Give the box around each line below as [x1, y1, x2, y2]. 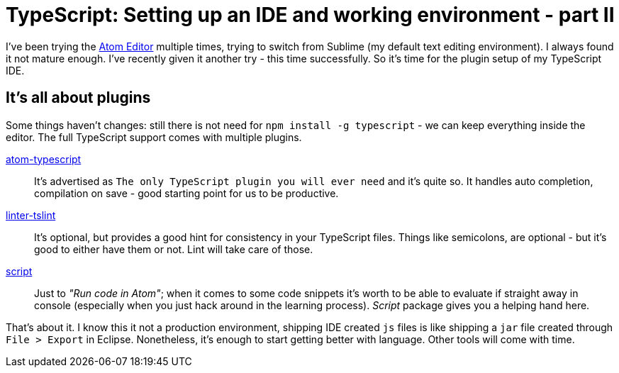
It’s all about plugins [6, 89, 151, 107]
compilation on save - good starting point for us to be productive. [34, 186, 339, 199]
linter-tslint [6, 208, 56, 221]
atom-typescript [6, 152, 82, 165]
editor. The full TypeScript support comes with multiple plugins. [6, 130, 302, 143]
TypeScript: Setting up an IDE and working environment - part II [6, 3, 615, 27]
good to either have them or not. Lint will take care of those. [34, 243, 313, 255]
